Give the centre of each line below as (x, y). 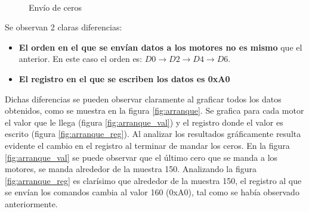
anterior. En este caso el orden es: (81, 59)
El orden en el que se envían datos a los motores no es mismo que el (160, 47)
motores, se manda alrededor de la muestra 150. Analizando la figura (131, 169)
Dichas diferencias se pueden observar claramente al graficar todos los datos (143, 99)
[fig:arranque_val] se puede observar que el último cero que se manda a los (141, 157)
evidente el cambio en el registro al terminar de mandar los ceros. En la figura (147, 145)
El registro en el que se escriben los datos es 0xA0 (124, 78)
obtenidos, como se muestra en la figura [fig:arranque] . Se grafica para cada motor (154, 110)
